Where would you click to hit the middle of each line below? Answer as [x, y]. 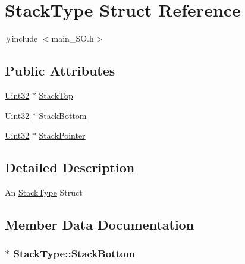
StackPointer [62, 135]
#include [21, 38]
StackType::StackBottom [74, 254]
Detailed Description [70, 167]
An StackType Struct [44, 192]
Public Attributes [60, 70]
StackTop [56, 95]
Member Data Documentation [100, 224]
